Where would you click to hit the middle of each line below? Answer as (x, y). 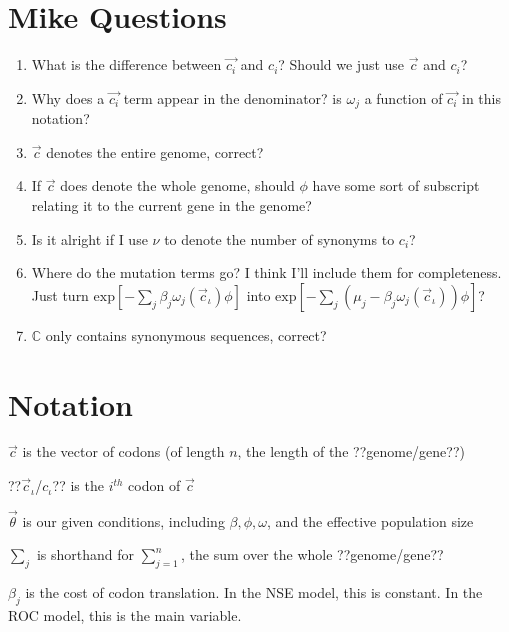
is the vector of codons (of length (123, 451)
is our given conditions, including (123, 520)
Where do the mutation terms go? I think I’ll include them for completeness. (266, 272)
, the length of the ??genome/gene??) (351, 451)
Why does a (68, 97)
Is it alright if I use (89, 238)
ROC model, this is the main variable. (125, 615)
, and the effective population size (370, 520)
